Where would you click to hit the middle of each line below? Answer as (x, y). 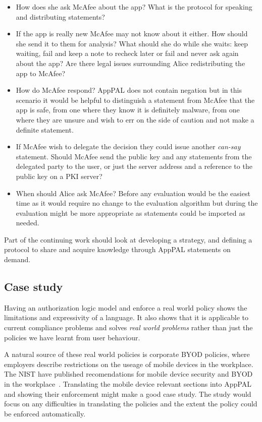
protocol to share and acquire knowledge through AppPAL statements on (117, 249)
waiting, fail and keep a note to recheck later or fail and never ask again (127, 53)
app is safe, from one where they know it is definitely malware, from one (128, 110)
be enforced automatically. (45, 413)
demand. (17, 259)
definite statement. (45, 129)
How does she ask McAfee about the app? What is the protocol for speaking (134, 7)
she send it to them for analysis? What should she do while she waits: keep (132, 43)
